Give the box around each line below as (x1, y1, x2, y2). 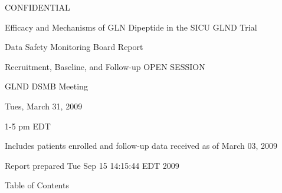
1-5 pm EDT (5, 119, 51, 132)
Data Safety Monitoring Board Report (5, 41, 143, 53)
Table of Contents (5, 179, 69, 191)
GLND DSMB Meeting (5, 80, 88, 92)
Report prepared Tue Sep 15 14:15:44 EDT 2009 (5, 159, 179, 171)
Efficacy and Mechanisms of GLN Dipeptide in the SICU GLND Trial (5, 21, 257, 33)
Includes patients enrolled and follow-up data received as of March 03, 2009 (5, 139, 277, 152)
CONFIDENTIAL (5, 1, 70, 13)
